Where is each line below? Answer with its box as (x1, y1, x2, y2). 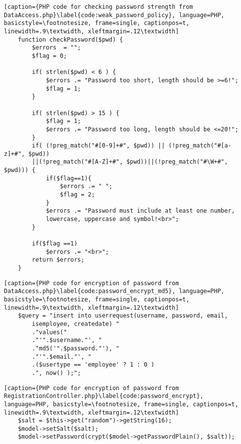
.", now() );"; (32, 369, 81, 376)
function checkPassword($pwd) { (18, 36, 123, 43)
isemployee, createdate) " (32, 320, 120, 327)
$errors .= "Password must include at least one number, (45, 207, 235, 215)
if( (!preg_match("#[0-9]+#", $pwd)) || (32, 142, 165, 149)
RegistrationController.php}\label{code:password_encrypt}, (4, 393, 204, 400)
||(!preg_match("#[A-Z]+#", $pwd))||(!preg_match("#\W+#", (32, 158, 228, 166)
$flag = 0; (32, 52, 67, 59)
